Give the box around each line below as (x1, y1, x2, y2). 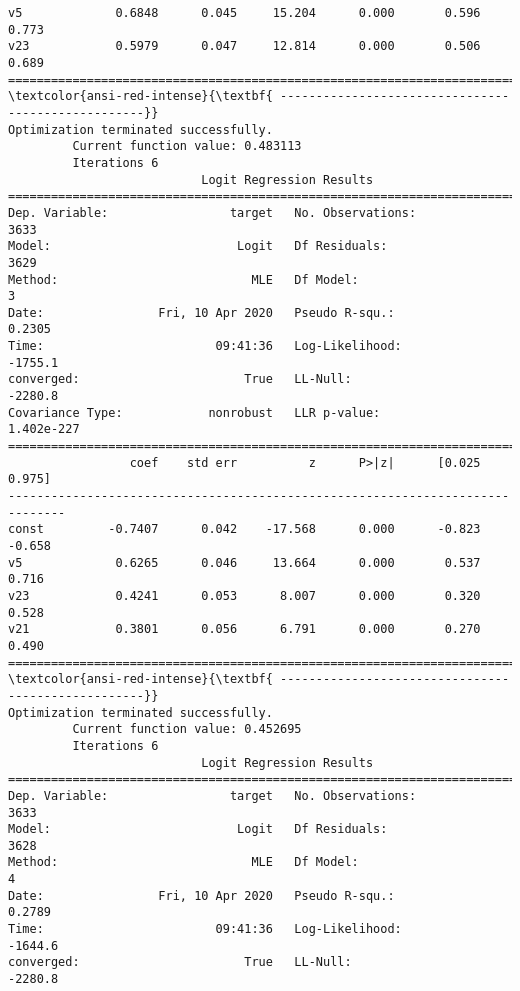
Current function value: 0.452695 (72, 722, 302, 737)
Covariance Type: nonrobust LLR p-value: (8, 405, 381, 420)
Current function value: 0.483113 (72, 139, 302, 154)
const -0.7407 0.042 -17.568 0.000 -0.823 (8, 522, 481, 537)
